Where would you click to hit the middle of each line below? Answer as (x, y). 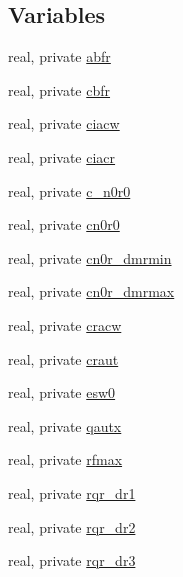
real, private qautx (65, 425)
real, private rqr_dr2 (72, 526)
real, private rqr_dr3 (72, 560)
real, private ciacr (62, 156)
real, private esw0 (62, 392)
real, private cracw (65, 324)
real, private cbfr (59, 89)
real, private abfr (59, 56)
